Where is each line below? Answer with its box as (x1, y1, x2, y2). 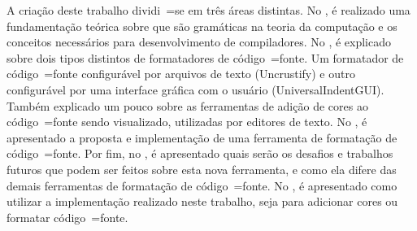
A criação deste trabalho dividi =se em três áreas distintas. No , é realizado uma (7, 2, 410, 18)
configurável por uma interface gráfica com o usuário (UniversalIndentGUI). (7, 81, 384, 98)
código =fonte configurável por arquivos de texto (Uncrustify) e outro (7, 65, 355, 82)
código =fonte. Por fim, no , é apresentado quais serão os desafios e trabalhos (7, 145, 393, 162)
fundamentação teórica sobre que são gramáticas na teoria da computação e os (7, 17, 397, 34)
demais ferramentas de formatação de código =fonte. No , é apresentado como (7, 177, 397, 194)
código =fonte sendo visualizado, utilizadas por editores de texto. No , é (7, 113, 367, 130)
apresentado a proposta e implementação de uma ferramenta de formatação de (7, 129, 397, 146)
